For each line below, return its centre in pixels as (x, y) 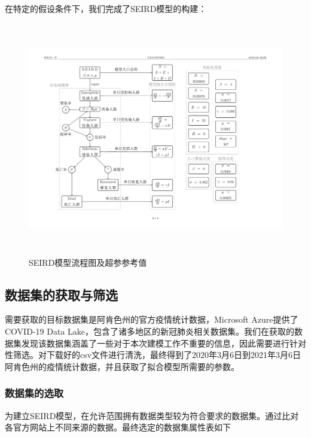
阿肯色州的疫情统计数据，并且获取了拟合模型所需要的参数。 (122, 366)
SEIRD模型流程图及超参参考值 (88, 262)
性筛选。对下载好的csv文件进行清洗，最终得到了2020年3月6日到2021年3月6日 (153, 355)
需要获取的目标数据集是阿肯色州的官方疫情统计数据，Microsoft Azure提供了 (152, 319)
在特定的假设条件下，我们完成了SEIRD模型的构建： (106, 8)
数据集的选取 (34, 393)
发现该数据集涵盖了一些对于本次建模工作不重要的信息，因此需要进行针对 (164, 343)
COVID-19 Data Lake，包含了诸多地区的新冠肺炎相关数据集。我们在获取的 (150, 331)
